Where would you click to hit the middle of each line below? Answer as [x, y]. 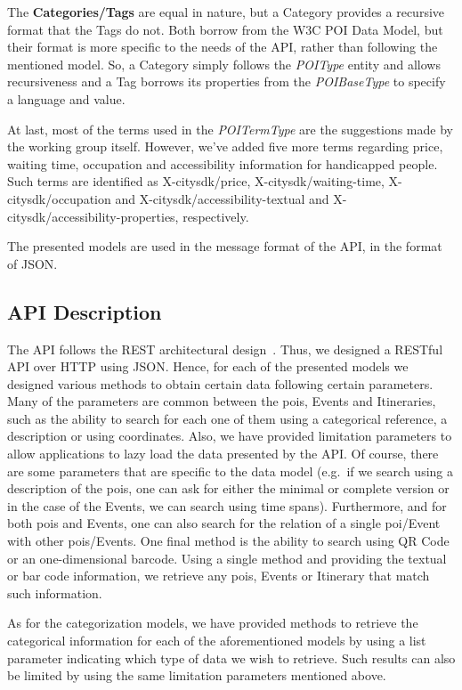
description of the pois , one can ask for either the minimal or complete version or [228, 488]
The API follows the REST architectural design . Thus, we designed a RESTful [225, 349]
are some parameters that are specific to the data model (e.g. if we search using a [231, 471]
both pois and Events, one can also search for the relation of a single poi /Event [224, 523]
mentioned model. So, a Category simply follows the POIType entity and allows [224, 64]
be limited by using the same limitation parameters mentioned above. [197, 675]
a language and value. [66, 98]
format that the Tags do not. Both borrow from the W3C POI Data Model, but [225, 29]
